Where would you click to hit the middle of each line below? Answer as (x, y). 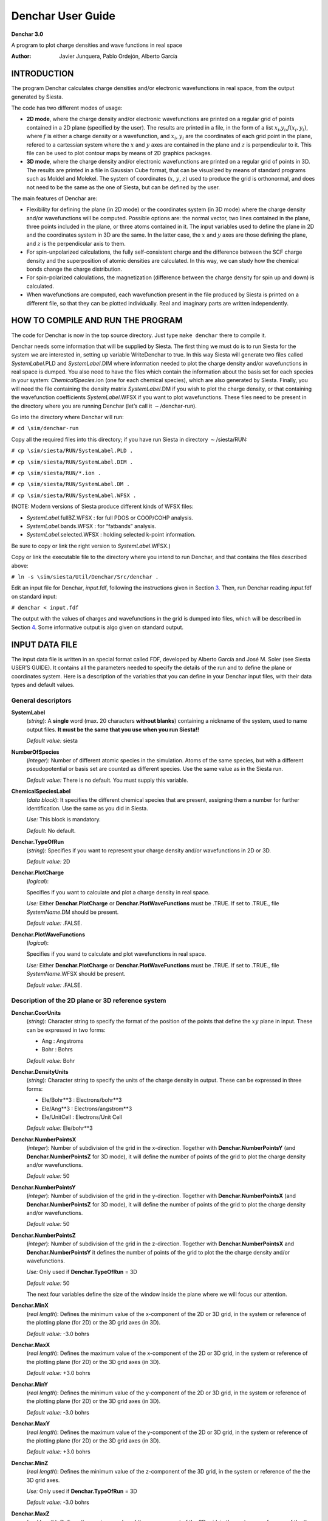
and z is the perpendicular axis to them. (76, 243)
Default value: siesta (52, 741)
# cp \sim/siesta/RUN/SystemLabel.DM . (70, 484)
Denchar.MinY (30, 1384)
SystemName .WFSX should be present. (76, 974)
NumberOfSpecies (35, 752)
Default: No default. (51, 830)
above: (20, 565)
